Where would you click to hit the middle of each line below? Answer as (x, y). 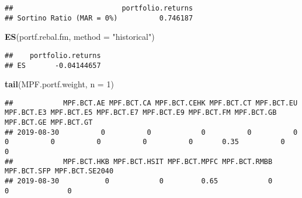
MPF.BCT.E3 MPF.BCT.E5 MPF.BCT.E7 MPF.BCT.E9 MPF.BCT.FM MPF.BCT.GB (141, 113)
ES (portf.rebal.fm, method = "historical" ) (80, 37)
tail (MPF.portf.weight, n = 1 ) (59, 84)
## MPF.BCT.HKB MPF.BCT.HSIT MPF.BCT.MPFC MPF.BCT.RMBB (139, 161)
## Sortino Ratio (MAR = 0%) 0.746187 (99, 18)
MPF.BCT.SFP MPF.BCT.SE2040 (59, 171)
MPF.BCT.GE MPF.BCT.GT (49, 123)
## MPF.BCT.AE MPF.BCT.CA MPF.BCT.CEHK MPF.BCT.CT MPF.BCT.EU (151, 103)
